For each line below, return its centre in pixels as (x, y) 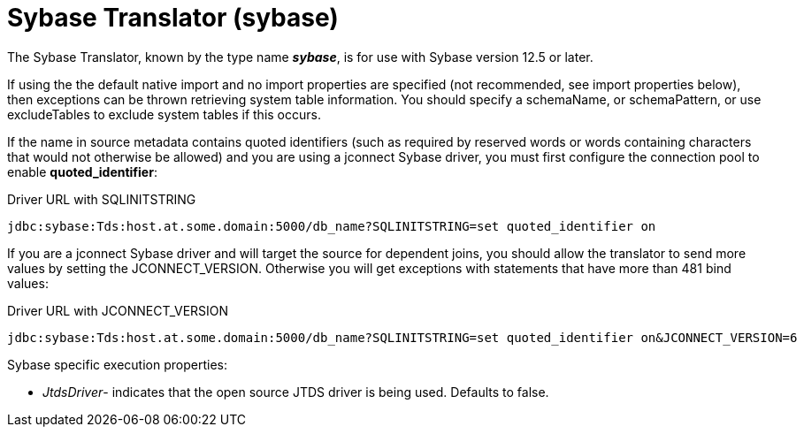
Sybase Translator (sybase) (173, 18)
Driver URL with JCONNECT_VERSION (118, 310)
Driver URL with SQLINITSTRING (102, 199)
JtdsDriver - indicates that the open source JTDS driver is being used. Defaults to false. (296, 392)
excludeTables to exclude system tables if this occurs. (164, 114)
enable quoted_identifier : (82, 171)
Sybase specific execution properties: (117, 364)
